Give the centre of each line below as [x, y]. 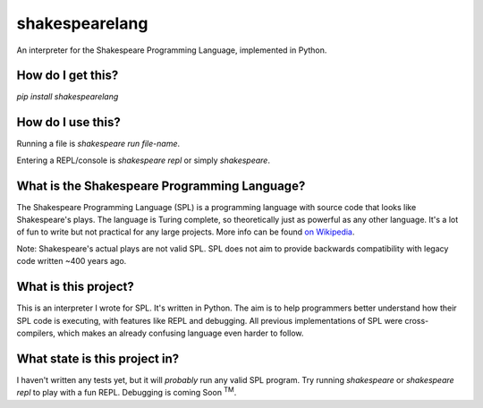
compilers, [36, 333]
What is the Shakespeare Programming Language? [161, 186]
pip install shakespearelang [68, 97]
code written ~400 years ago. [72, 261]
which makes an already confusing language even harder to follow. [180, 333]
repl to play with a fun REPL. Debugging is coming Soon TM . [127, 392]
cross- [416, 320]
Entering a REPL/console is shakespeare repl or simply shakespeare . [143, 160]
